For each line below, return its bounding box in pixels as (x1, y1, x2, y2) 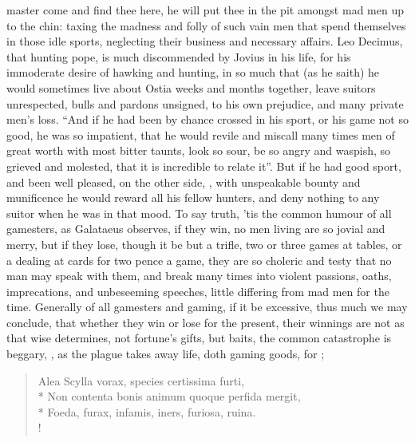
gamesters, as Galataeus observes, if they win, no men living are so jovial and (6, 220, 385, 237)
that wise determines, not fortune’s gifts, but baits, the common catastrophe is (6, 330, 392, 346)
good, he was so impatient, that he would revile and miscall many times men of (6, 126, 395, 143)
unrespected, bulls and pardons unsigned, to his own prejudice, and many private (6, 95, 404, 112)
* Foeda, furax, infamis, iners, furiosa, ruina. (38, 403, 256, 420)
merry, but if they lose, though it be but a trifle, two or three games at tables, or (6, 235, 402, 252)
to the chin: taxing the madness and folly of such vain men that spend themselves (6, 17, 406, 34)
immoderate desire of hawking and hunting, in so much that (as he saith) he (6, 64, 380, 81)
